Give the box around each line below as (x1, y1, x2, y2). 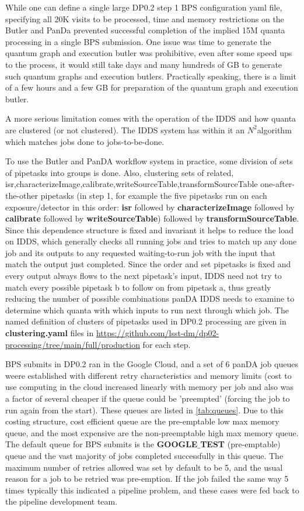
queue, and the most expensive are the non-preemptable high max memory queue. (5, 426, 299, 439)
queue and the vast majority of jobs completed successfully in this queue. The (5, 449, 284, 461)
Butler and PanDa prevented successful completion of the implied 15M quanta (5, 24, 285, 36)
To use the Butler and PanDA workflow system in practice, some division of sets (5, 155, 293, 167)
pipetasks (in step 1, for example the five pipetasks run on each (40, 189, 267, 201)
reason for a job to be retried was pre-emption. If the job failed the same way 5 (5, 472, 289, 485)
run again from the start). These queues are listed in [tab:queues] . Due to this (5, 403, 284, 416)
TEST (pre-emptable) (200, 438, 281, 450)
